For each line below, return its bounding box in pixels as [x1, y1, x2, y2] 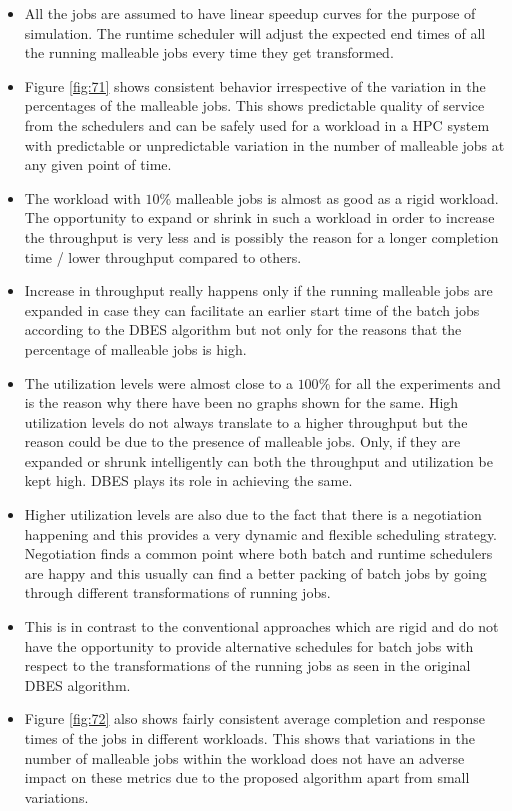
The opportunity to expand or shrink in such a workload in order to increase [24, 207, 495, 228]
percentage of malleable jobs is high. [24, 338, 247, 359]
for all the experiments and [334, 372, 501, 393]
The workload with [24, 187, 141, 208]
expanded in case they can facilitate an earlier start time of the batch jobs [24, 299, 480, 320]
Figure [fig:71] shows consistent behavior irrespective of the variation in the [24, 75, 486, 96]
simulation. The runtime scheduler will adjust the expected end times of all [24, 22, 486, 43]
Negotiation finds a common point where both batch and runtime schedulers [24, 543, 493, 564]
